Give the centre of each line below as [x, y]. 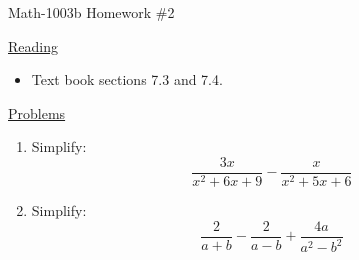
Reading [33, 45]
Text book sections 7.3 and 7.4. [127, 79]
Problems [37, 112]
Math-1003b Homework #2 [91, 12]
